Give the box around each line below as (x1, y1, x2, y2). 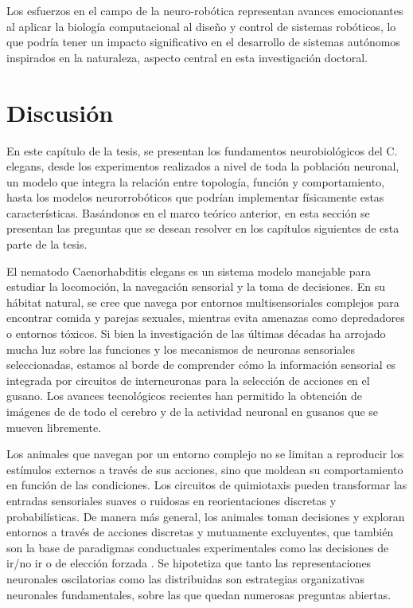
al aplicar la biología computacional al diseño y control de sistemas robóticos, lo (6, 18, 396, 34)
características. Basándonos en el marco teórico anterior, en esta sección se (6, 204, 370, 221)
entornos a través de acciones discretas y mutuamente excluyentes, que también (6, 524, 394, 540)
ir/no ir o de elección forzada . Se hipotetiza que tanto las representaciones (6, 555, 372, 571)
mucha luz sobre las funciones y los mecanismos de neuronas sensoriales (6, 340, 355, 357)
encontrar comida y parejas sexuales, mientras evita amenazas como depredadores (6, 309, 405, 326)
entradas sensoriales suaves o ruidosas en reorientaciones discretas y (6, 492, 337, 508)
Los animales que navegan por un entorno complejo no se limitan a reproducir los (6, 445, 404, 462)
